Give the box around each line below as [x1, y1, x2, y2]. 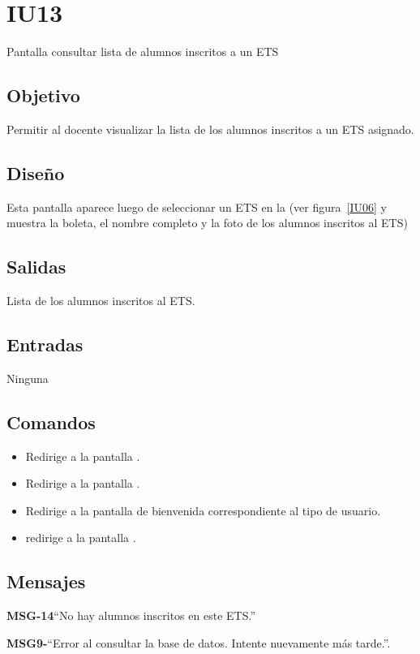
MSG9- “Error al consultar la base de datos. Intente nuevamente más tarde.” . [6, 634, 391, 651]
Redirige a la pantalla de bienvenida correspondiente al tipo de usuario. [25, 501, 381, 518]
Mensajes [6, 569, 86, 594]
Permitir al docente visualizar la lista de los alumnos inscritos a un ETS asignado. [6, 120, 414, 137]
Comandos [6, 409, 96, 434]
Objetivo [6, 83, 80, 108]
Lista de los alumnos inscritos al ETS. [6, 292, 195, 309]
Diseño [6, 160, 65, 185]
